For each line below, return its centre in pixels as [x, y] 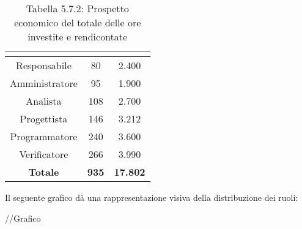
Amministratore [44, 83]
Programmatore [44, 136]
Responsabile [44, 65]
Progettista [44, 118]
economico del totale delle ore [78, 22]
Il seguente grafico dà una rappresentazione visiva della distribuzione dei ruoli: [152, 197]
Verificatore [44, 154]
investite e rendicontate [78, 36]
